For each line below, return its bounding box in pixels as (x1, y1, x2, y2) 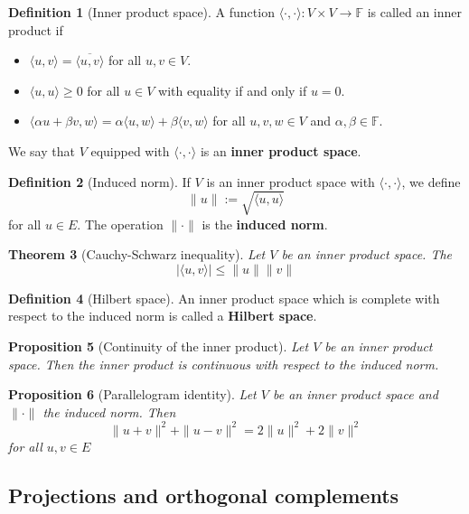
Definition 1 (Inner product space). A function (8, 3, 275, 21)
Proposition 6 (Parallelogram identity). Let (8, 385, 257, 404)
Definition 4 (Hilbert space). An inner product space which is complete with (8, 288, 440, 307)
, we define (401, 172, 461, 191)
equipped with (90, 141, 170, 160)
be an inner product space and (272, 385, 438, 404)
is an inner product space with (206, 172, 375, 191)
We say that (8, 141, 75, 160)
